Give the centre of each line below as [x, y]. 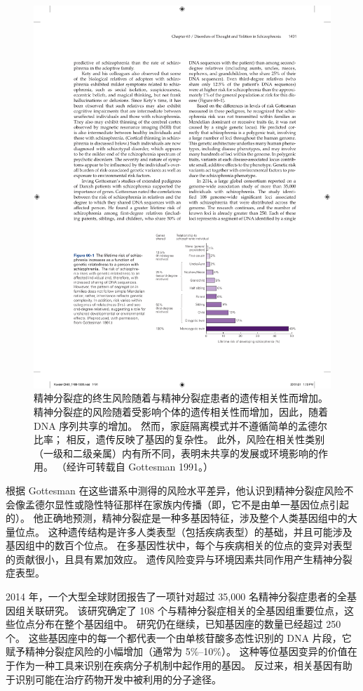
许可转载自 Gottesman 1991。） [145, 467]
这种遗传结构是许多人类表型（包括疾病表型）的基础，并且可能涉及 [200, 531]
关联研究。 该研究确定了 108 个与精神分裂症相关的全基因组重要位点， [184, 610]
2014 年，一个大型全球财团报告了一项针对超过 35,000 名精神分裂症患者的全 [176, 597]
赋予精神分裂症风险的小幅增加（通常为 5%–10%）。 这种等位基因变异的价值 [177, 651]
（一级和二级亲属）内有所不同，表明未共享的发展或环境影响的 [176, 453]
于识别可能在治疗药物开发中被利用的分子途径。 [114, 679]
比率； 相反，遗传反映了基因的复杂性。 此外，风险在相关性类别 [179, 439]
